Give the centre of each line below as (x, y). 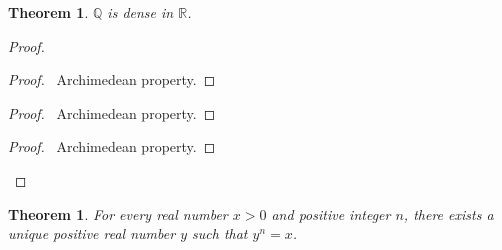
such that (220, 233)
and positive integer (331, 213)
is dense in (140, 12)
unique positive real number (92, 233)
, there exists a (448, 213)
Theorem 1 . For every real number (118, 213)
